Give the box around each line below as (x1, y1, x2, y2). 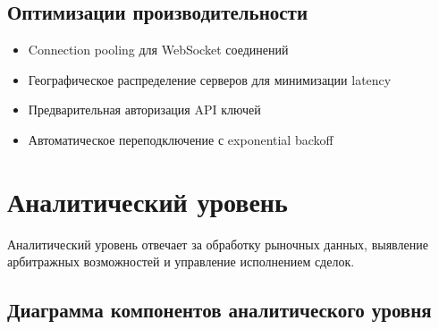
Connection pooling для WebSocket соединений (28, 40, 289, 59)
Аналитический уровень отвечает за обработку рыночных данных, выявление (7, 234, 428, 253)
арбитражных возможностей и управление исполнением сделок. (7, 252, 355, 271)
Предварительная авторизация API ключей (28, 100, 261, 119)
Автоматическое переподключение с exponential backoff (28, 130, 333, 148)
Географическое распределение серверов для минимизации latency (28, 70, 392, 89)
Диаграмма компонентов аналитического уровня (7, 296, 432, 324)
